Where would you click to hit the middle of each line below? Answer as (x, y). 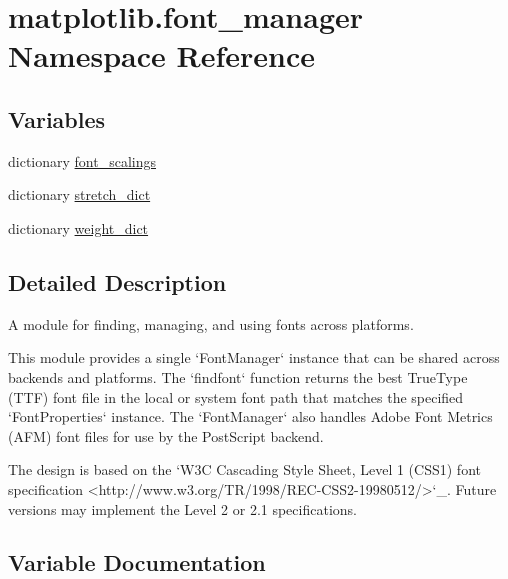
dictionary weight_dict (78, 227)
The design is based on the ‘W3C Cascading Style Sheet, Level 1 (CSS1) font (244, 469)
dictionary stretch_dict (79, 194)
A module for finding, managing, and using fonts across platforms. (211, 323)
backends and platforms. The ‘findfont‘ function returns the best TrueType (238, 376)
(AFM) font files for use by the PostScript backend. (166, 435)
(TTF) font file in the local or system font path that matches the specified (236, 396)
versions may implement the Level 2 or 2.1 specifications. (182, 508)
